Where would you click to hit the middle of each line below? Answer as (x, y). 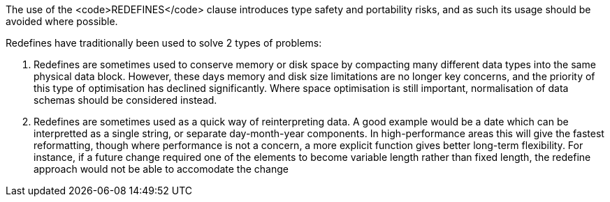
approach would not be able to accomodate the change (161, 169)
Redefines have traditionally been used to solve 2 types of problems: (164, 43)
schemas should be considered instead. (125, 100)
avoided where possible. (62, 21)
